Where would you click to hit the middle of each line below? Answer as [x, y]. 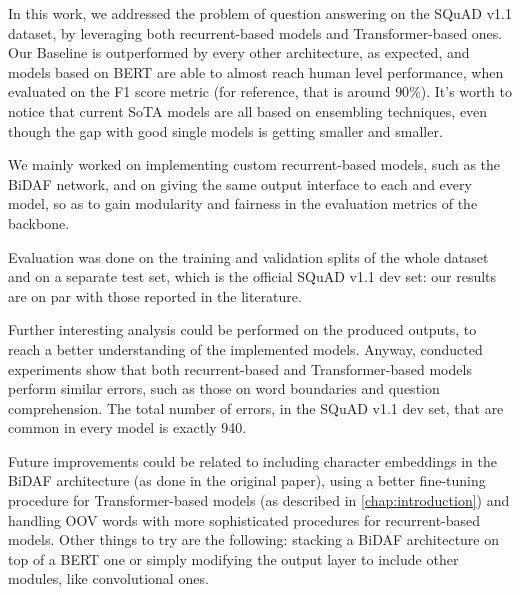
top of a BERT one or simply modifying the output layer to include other [233, 558]
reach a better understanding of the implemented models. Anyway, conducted [245, 348]
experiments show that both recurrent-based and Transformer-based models [240, 368]
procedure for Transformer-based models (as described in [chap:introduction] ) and [259, 500]
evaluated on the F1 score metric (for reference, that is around [199, 91]
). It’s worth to [466, 91]
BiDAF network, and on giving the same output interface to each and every [240, 183]
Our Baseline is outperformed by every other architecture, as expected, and [239, 52]
